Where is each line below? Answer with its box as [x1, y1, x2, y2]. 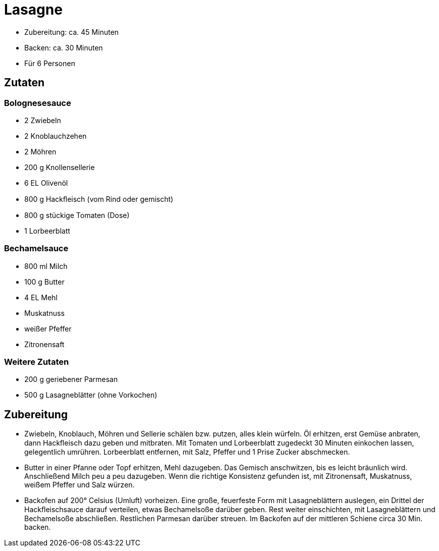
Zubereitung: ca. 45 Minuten [24, 27, 119, 36]
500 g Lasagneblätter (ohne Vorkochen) [24, 391, 158, 400]
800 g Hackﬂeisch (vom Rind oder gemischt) [24, 194, 173, 203]
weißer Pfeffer [24, 324, 72, 333]
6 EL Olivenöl [24, 178, 68, 187]
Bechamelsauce [4, 243, 69, 254]
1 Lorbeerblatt [24, 226, 70, 235]
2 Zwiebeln [24, 116, 61, 125]
